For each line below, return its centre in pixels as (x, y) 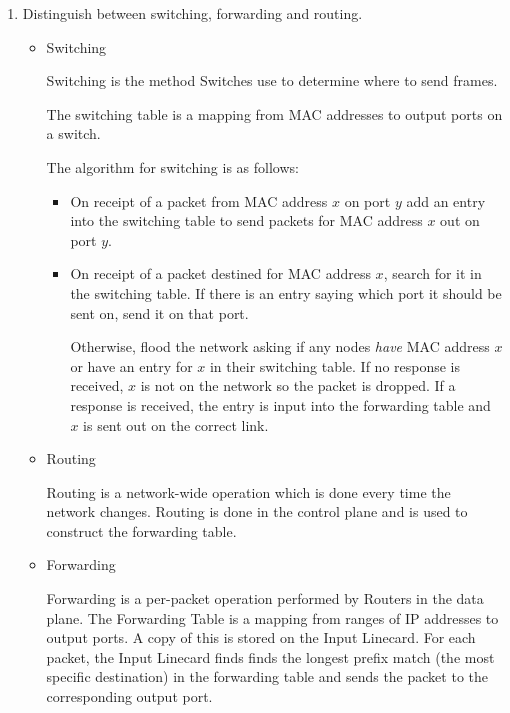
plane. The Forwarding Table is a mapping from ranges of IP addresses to (272, 617)
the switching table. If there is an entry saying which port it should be (286, 292)
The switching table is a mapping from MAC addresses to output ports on (274, 113)
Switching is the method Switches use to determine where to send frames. (272, 80)
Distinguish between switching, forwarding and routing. (192, 13)
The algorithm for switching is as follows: (172, 166)
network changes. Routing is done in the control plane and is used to (257, 511)
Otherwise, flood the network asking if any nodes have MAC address (280, 346)
